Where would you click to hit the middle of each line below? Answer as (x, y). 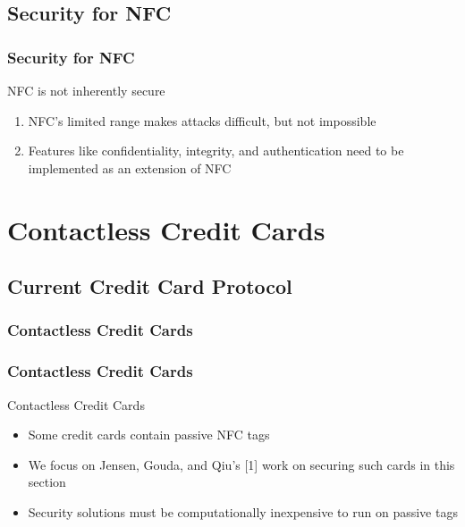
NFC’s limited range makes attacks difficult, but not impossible (202, 120)
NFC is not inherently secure (86, 90)
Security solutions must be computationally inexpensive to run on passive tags (243, 511)
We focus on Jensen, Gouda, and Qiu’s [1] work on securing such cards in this (241, 464)
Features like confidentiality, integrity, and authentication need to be (216, 151)
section (47, 482)
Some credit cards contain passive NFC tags (149, 435)
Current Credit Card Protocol (150, 286)
